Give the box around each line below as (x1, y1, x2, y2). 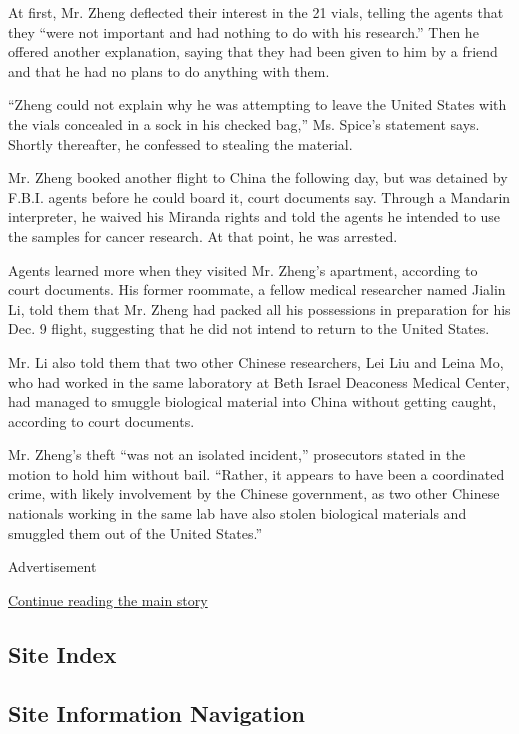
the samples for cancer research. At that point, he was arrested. (8, 225, 398, 246)
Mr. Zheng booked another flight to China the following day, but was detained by (8, 167, 508, 188)
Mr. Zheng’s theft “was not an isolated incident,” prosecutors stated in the (8, 444, 466, 465)
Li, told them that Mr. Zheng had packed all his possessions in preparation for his (8, 298, 511, 319)
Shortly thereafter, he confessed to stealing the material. (8, 133, 353, 154)
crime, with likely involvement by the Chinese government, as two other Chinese (8, 483, 500, 504)
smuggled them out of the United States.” (8, 522, 263, 543)
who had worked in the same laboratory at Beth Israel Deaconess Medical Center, (8, 371, 510, 392)
